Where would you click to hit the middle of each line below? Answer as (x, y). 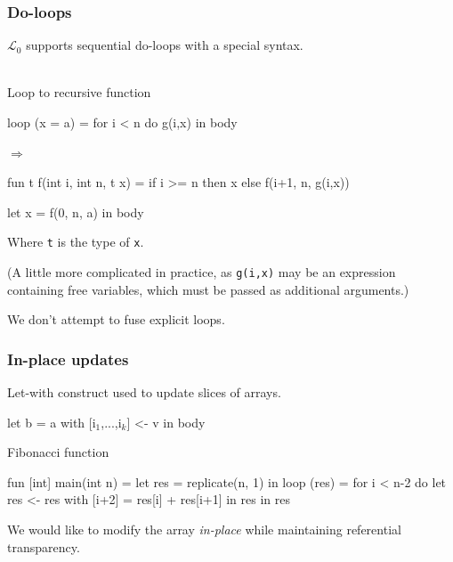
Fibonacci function (58, 452)
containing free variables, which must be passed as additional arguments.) (208, 289)
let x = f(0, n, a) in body (76, 212)
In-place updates (68, 358)
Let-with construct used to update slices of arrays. (144, 392)
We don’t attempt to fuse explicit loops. (116, 319)
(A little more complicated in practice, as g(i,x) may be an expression (202, 272)
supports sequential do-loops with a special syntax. (165, 45)
